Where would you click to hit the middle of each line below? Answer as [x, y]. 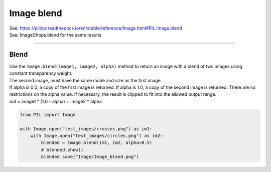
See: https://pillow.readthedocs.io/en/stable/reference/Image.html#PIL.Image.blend [96, 28]
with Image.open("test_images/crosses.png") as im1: [86, 129]
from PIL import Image [48, 115]
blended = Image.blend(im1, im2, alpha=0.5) [97, 143]
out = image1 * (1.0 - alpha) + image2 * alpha [56, 101]
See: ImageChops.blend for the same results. [56, 35]
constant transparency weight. [41, 73]
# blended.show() [62, 150]
